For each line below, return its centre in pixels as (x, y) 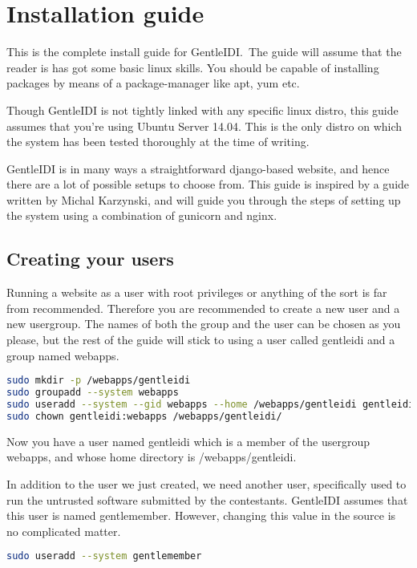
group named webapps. (63, 355)
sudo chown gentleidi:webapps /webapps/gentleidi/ (144, 416)
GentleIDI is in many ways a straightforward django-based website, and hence (198, 168)
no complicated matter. (64, 531)
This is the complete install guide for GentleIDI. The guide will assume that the (204, 52)
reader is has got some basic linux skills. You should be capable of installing (193, 67)
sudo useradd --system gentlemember (104, 556)
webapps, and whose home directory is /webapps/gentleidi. (152, 457)
